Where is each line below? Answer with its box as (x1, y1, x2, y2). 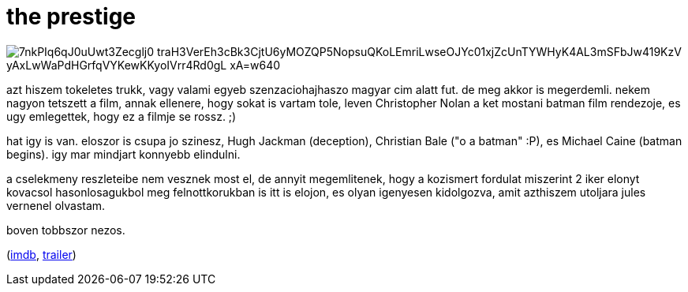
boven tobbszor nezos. (6, 223, 125, 237)
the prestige (6, 3, 136, 30)
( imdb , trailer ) (6, 247, 77, 261)
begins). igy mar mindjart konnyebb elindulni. (6, 147, 241, 161)
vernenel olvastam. (6, 198, 106, 212)
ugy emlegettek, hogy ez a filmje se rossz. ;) (6, 109, 237, 123)
